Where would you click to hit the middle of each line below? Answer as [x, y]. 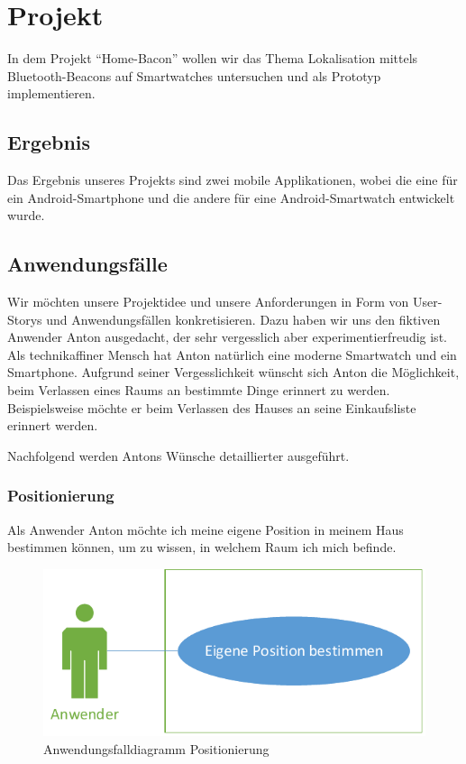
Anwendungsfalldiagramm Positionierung [156, 748]
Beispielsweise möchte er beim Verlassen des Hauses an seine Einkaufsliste [212, 407]
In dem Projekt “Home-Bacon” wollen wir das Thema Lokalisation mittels [213, 58]
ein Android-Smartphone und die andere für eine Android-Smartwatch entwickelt [231, 197]
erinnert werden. [53, 425]
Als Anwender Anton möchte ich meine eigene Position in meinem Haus [206, 529]
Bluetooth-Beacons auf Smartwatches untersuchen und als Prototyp [194, 75]
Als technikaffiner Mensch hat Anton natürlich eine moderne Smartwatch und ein [232, 354]
